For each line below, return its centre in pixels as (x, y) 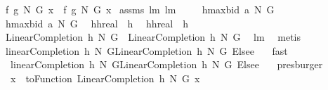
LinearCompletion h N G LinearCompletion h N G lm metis (153, 37)
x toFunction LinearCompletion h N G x (105, 78)
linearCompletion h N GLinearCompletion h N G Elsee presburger (166, 64)
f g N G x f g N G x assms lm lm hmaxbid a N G (140, 9)
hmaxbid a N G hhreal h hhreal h (97, 23)
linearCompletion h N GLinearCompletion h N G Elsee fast (146, 50)
